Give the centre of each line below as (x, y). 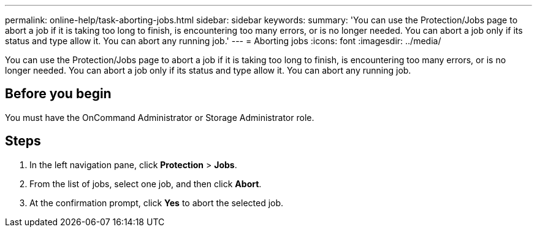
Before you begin (58, 94)
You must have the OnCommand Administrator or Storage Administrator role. (160, 117)
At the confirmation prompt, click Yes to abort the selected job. (157, 203)
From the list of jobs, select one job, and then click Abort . (146, 184)
